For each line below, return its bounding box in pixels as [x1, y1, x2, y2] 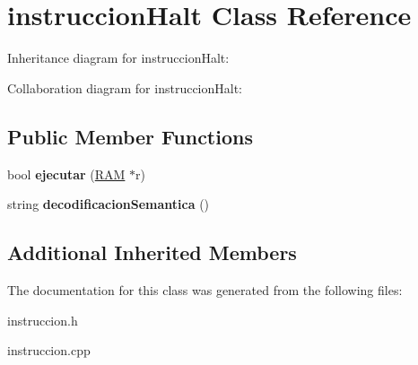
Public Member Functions [7, 122, 253, 150]
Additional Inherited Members [7, 239, 297, 266]
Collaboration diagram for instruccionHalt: [7, 78, 243, 97]
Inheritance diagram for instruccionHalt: [7, 48, 230, 67]
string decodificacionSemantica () [7, 195, 210, 213]
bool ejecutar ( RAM [7, 164, 126, 183]
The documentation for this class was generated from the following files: [7, 280, 403, 299]
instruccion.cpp [7, 341, 91, 360]
